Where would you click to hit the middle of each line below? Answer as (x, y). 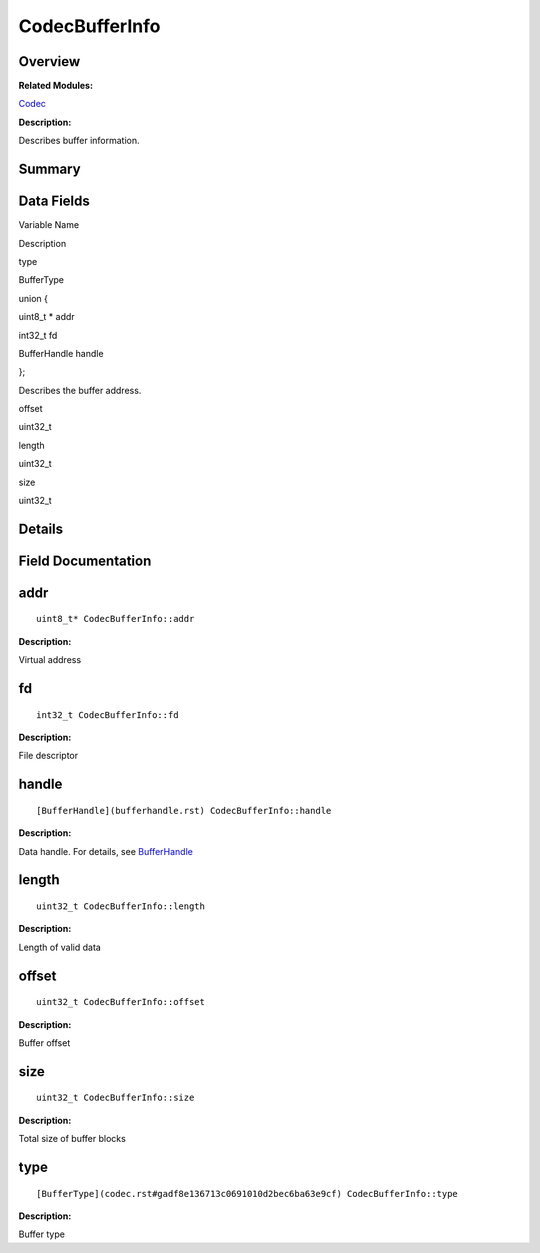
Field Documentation (85, 560)
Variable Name (49, 225)
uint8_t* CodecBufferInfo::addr (115, 619)
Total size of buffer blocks (72, 1139)
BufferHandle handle (61, 353)
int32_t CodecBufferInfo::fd (107, 714)
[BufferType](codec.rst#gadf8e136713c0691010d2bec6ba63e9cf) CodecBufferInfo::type (247, 1193)
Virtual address (50, 660)
